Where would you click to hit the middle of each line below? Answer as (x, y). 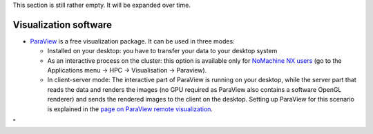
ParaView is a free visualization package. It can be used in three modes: (132, 41)
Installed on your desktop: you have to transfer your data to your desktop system (162, 51)
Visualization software (63, 25)
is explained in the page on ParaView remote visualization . (130, 109)
